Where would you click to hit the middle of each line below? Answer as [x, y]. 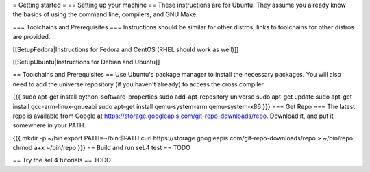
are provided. [32, 37]
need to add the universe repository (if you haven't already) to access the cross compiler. [139, 84]
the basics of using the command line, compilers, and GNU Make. [105, 14]
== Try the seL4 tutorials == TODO [62, 160]
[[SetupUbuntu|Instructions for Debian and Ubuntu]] [86, 62]
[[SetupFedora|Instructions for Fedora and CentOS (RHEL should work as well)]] [126, 49]
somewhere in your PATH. [49, 125]
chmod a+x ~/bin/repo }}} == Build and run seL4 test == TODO [102, 148]
